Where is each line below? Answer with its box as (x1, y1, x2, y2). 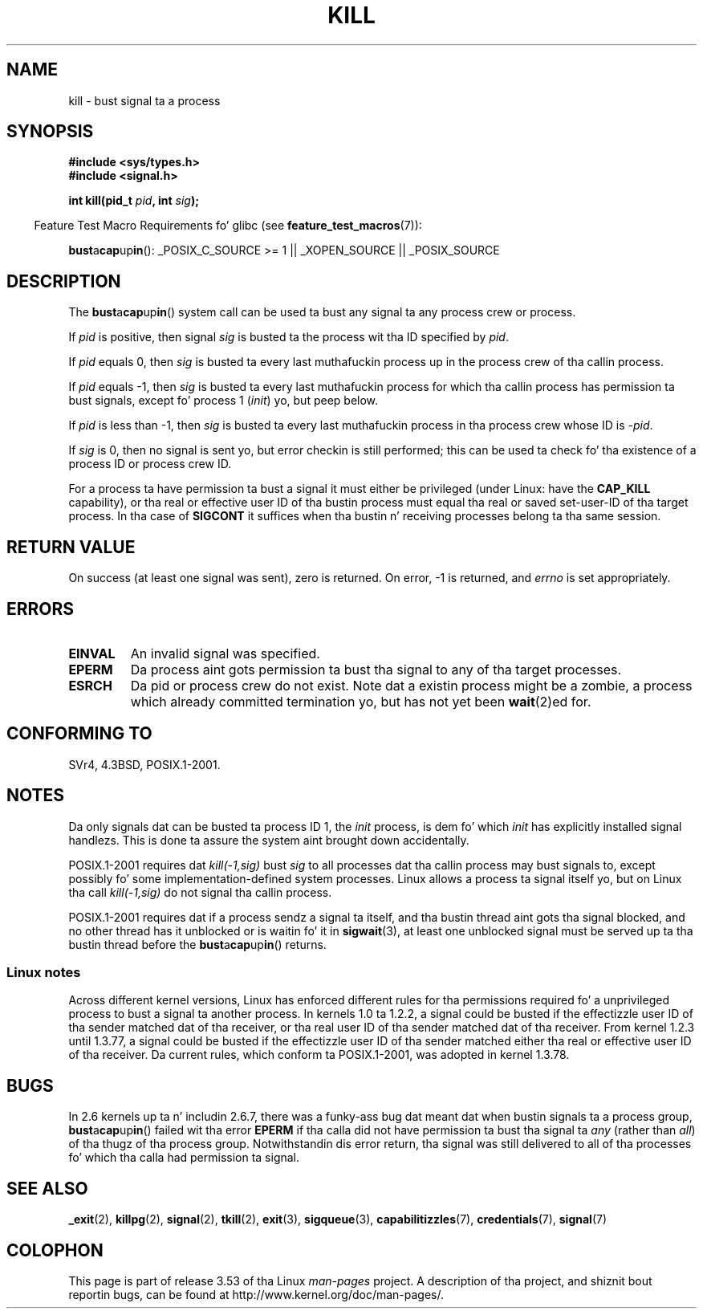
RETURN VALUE (6, 536, 136, 557)
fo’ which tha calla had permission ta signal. (68, 1150, 300, 1165)
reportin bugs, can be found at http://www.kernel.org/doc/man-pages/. (68, 1287, 445, 1301)
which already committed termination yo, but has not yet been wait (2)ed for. (130, 693, 591, 710)
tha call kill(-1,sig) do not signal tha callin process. (68, 885, 332, 899)
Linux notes (6, 964, 81, 981)
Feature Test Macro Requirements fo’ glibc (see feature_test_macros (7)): (34, 218, 422, 233)
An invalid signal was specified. (130, 645, 320, 662)
